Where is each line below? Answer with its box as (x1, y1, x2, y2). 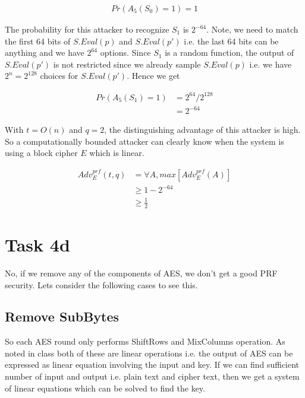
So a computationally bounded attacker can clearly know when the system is (5, 135, 284, 147)
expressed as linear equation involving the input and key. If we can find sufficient (5, 358, 300, 371)
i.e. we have (249, 58, 292, 70)
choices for (40, 69, 78, 82)
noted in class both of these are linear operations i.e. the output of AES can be (5, 346, 293, 359)
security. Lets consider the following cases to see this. (5, 278, 198, 291)
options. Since (100, 46, 151, 59)
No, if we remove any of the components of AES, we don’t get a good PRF (5, 266, 278, 279)
